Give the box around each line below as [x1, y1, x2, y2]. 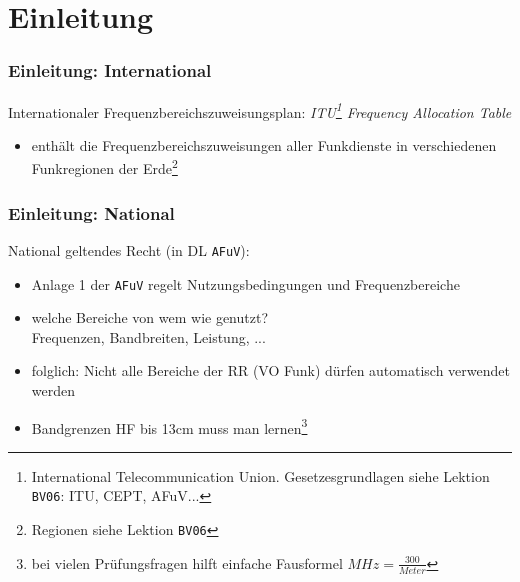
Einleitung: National [8, 200, 175, 225]
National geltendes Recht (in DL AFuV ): [8, 239, 250, 260]
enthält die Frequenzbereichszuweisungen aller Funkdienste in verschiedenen [31, 134, 497, 155]
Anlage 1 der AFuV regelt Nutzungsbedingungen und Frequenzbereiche [31, 273, 460, 294]
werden [31, 380, 76, 400]
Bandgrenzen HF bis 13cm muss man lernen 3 [31, 414, 308, 438]
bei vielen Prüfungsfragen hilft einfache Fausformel [31, 552, 343, 573]
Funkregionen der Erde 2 [31, 155, 178, 179]
